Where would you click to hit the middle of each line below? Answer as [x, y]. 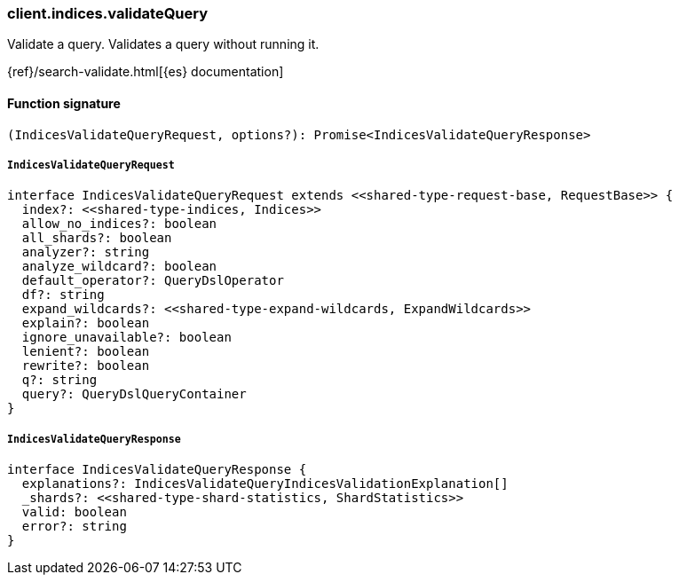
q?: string [59, 380]
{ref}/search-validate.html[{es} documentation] [146, 72]
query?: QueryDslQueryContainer [134, 394]
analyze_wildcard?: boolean [119, 267]
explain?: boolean [86, 323]
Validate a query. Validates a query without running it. [163, 44]
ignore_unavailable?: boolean [126, 338]
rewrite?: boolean [86, 366]
